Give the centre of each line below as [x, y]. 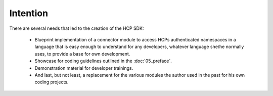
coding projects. [52, 82]
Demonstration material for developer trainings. [84, 68]
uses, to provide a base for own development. [82, 54]
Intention [29, 13]
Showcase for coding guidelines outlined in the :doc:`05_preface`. [103, 61]
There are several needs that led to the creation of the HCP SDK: [77, 28]
